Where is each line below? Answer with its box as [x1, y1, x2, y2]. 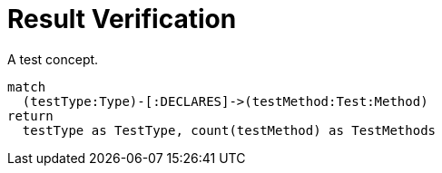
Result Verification [7, 4, 237, 34]
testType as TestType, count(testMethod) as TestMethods [22, 122, 437, 138]
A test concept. [7, 51, 99, 67]
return [7, 108, 54, 123]
